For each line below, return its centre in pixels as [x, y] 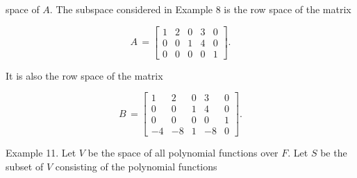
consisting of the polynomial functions [136, 166]
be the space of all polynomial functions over [183, 153]
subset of [25, 166]
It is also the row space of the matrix [84, 75]
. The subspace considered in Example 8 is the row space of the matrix [200, 9]
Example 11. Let [41, 153]
